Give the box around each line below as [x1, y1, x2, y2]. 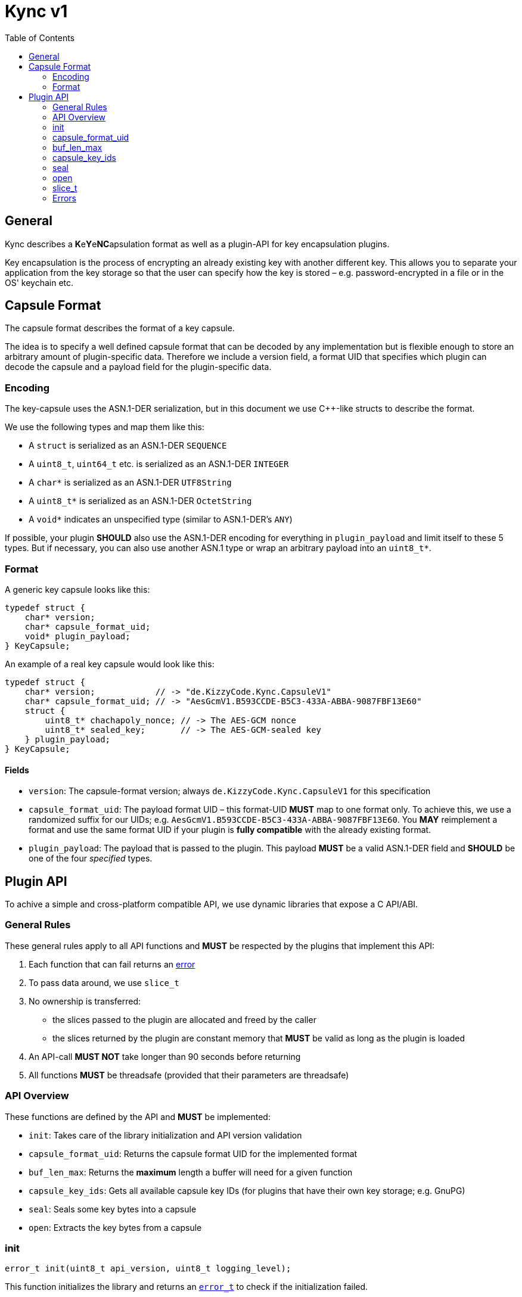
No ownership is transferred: [29, 996, 141, 1006]
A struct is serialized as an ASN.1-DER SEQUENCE [29, 440, 227, 451]
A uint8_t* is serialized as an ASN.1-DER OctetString [29, 496, 252, 506]
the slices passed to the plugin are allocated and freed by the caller [52, 1014, 316, 1025]
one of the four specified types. [29, 853, 153, 864]
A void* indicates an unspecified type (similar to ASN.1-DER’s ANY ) [29, 514, 293, 525]
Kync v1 [5, 1, 68, 21]
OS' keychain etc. [5, 277, 74, 288]
